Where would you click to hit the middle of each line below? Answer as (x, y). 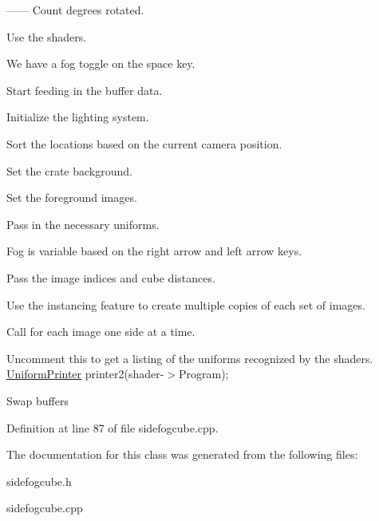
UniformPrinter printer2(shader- (85, 374)
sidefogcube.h (39, 481)
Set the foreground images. (72, 197)
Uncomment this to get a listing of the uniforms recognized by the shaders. (190, 358)
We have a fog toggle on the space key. (101, 63)
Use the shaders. (47, 36)
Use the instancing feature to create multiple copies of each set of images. (186, 304)
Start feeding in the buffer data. (85, 90)
